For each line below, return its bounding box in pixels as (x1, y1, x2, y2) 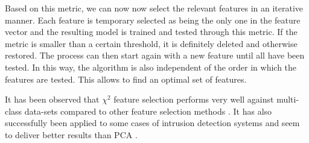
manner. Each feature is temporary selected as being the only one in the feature (5, 13, 301, 26)
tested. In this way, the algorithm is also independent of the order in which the (5, 60, 297, 73)
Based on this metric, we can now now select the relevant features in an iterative (5, 2, 304, 14)
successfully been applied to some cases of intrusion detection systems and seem (5, 116, 300, 129)
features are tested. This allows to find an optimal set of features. (5, 72, 247, 85)
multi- (276, 93, 299, 106)
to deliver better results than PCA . (5, 128, 138, 141)
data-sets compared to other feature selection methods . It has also (24, 104, 272, 117)
